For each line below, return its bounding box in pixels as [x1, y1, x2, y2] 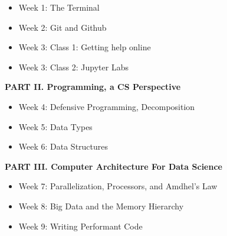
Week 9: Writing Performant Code [18, 219, 143, 232]
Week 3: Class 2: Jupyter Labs [18, 60, 129, 73]
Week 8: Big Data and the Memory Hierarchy [18, 199, 184, 212]
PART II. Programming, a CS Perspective [5, 80, 181, 93]
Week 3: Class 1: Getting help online [18, 41, 151, 53]
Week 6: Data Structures [18, 140, 108, 153]
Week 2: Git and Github [18, 21, 107, 33]
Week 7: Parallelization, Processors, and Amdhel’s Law [18, 180, 218, 192]
